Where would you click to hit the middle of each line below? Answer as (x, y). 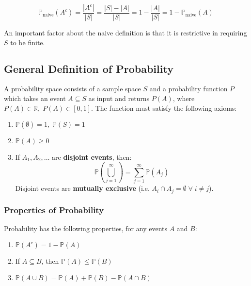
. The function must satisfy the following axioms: (164, 108)
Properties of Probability (54, 210)
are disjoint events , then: (92, 157)
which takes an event (35, 98)
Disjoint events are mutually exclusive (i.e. (82, 188)
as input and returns (119, 98)
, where (184, 98)
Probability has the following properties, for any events (86, 228)
